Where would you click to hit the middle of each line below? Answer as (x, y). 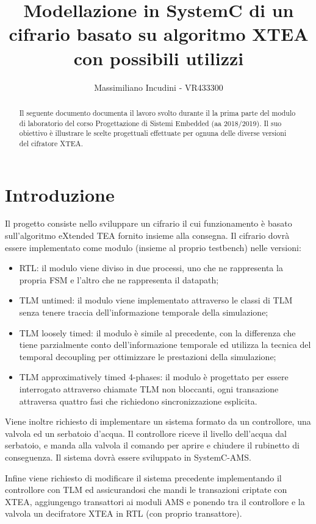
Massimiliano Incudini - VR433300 (159, 87)
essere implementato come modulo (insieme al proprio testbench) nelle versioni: (153, 247)
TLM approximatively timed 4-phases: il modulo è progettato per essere (154, 377)
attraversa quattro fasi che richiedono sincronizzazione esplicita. (138, 401)
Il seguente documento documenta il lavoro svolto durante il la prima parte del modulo (157, 112)
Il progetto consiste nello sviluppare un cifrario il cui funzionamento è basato (149, 223)
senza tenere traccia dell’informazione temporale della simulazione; (144, 312)
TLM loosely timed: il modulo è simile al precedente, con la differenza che (157, 332)
